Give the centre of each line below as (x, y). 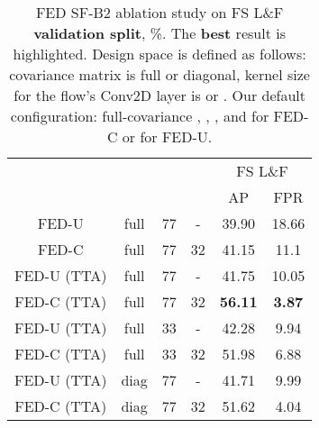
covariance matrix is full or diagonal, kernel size (159, 74)
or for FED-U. (167, 137)
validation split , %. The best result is (159, 33)
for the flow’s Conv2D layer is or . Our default (159, 95)
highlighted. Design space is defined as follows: (159, 54)
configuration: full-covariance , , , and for (140, 116)
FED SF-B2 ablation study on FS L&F (159, 12)
